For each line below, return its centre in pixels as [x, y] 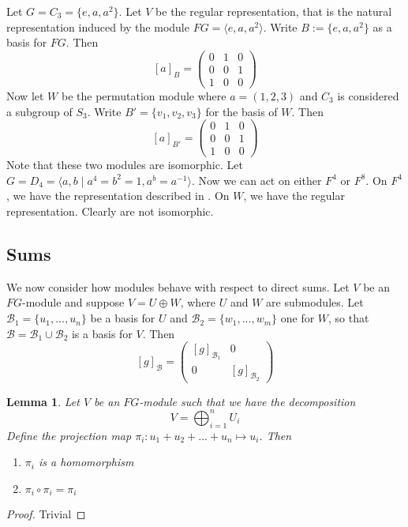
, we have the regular [294, 196]
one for [298, 318]
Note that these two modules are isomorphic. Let [125, 165]
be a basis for [123, 318]
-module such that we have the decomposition [247, 401]
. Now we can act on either [256, 180]
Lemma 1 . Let [43, 401]
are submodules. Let [315, 302]
